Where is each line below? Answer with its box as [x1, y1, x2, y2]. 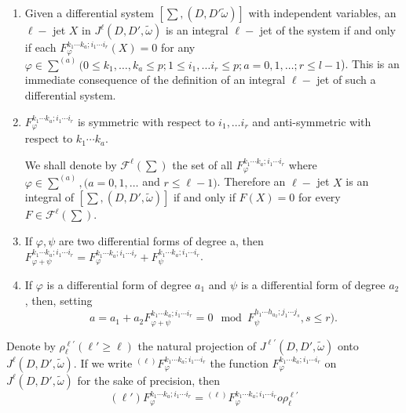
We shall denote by [24, 156, 117, 172]
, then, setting [24, 292, 93, 308]
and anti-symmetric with [252, 113, 371, 129]
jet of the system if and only [259, 22, 397, 38]
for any [160, 39, 196, 55]
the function [210, 354, 269, 371]
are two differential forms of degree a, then [58, 232, 264, 248]
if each [24, 39, 57, 55]
